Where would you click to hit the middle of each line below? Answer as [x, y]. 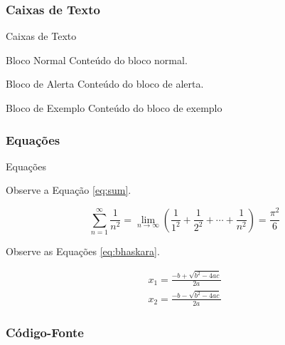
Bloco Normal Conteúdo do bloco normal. [97, 60]
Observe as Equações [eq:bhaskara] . [83, 251]
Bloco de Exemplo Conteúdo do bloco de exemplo [114, 108]
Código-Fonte [45, 332]
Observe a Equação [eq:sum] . [69, 190]
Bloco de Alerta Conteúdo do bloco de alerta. [105, 84]
